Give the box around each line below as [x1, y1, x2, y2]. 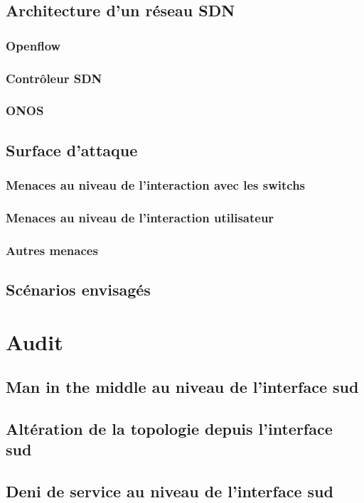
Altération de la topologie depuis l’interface [6, 417, 333, 439]
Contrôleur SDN [6, 69, 102, 87]
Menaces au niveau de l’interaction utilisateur [6, 208, 274, 226]
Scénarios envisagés [6, 278, 151, 301]
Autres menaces [6, 241, 98, 259]
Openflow [6, 36, 61, 54]
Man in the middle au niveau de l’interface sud [6, 376, 359, 398]
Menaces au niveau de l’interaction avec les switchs [6, 176, 306, 194]
